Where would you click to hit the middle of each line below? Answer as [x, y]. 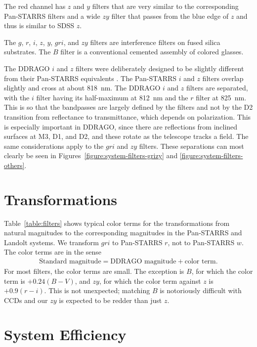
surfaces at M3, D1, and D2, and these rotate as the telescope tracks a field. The [126, 136]
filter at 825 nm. [221, 97]
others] [14, 165]
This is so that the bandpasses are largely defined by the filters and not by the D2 [128, 107]
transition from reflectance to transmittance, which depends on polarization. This [128, 116]
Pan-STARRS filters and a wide [52, 16]
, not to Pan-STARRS [201, 242]
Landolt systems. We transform [51, 242]
